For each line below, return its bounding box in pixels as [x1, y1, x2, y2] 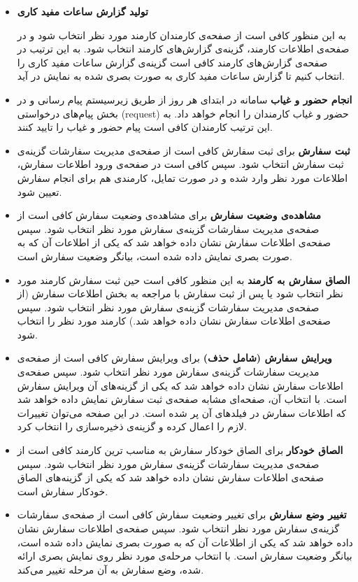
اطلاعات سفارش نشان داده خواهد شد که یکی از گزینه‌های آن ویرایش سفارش [17, 378, 343, 392]
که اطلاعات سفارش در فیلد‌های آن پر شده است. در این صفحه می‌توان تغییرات [17, 405, 346, 420]
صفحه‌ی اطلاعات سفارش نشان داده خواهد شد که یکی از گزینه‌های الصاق [17, 470, 324, 485]
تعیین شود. [17, 184, 62, 199]
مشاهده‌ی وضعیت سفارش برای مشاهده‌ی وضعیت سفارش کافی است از [17, 208, 322, 222]
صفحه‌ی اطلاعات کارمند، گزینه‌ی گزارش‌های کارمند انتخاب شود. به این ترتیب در [17, 41, 350, 56]
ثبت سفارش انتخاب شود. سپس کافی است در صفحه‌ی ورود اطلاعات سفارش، [17, 157, 344, 171]
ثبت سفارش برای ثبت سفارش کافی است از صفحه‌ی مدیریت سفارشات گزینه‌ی [17, 143, 350, 157]
